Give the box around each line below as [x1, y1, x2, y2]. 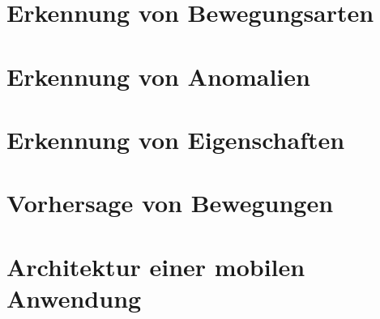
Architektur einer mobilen [6, 249, 305, 283]
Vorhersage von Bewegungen [6, 186, 334, 219]
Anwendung [6, 281, 142, 314]
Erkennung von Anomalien [6, 59, 310, 92]
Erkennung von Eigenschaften [6, 122, 345, 155]
